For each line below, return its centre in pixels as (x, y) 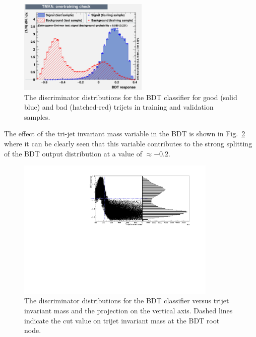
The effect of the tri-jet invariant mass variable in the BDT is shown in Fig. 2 (125, 134)
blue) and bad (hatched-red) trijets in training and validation (119, 107)
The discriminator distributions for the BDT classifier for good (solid (131, 97)
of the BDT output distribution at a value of (73, 153)
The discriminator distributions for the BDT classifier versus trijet (127, 301)
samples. (37, 116)
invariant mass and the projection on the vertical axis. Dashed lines (129, 311)
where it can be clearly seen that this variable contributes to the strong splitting (128, 143)
